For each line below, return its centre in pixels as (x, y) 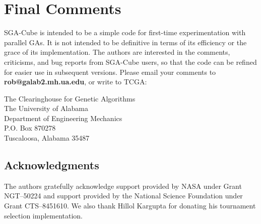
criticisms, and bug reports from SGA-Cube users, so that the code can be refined (130, 62)
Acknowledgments (52, 165)
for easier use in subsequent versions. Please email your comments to (110, 72)
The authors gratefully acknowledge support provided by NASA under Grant (123, 186)
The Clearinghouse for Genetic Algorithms (70, 98)
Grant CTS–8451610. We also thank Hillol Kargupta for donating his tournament (130, 206)
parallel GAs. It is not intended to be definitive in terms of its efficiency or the (125, 42)
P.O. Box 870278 (30, 128)
